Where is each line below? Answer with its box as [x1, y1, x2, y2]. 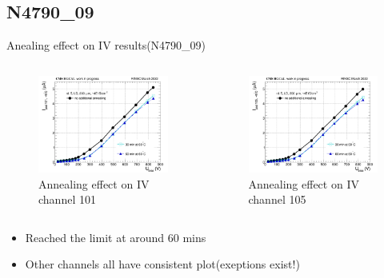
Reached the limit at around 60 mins [25, 228, 206, 245]
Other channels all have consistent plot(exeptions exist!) [25, 256, 300, 272]
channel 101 [38, 191, 96, 208]
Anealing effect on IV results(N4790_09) [6, 37, 206, 54]
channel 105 [248, 191, 306, 208]
